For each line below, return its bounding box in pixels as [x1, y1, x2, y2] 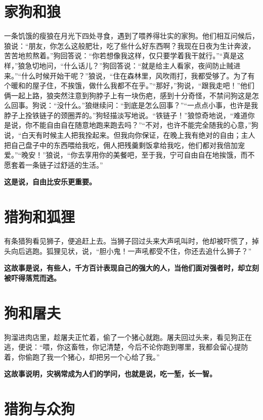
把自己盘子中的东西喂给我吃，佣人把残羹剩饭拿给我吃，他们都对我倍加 [4, 139, 238, 150]
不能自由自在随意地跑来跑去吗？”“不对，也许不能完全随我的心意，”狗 [32, 120, 258, 130]
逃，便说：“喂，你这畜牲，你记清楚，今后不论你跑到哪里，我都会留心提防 [4, 341, 248, 352]
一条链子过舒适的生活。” [25, 159, 103, 170]
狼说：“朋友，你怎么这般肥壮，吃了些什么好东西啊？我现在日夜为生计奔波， [4, 40, 255, 51]
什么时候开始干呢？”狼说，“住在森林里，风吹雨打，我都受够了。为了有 [21, 70, 255, 81]
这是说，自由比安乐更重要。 [4, 176, 96, 187]
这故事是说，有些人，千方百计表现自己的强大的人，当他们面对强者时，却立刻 [4, 262, 259, 273]
